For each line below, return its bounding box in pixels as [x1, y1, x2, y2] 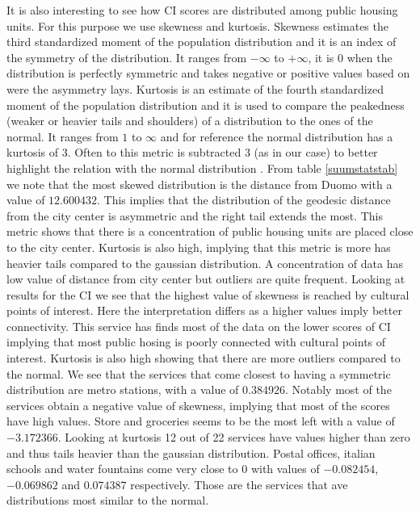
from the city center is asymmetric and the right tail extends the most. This [6, 207, 383, 224]
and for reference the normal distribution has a [160, 128, 393, 145]
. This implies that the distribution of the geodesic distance [97, 191, 391, 208]
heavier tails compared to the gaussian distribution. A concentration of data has [6, 254, 403, 271]
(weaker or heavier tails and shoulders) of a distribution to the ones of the [6, 112, 373, 129]
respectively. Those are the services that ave [130, 475, 348, 492]
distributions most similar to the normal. [6, 492, 209, 509]
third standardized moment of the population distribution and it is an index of [6, 33, 397, 50]
